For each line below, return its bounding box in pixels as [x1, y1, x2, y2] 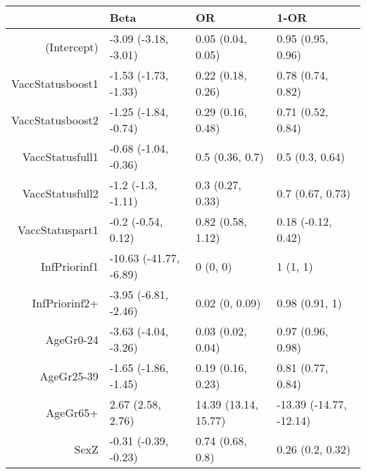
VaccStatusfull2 [22, 184, 99, 201]
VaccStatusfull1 [22, 148, 99, 165]
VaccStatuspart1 [17, 221, 99, 238]
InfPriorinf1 [41, 257, 99, 274]
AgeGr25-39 [39, 367, 99, 384]
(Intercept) [45, 38, 99, 55]
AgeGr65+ [46, 404, 99, 421]
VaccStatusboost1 [11, 75, 99, 91]
